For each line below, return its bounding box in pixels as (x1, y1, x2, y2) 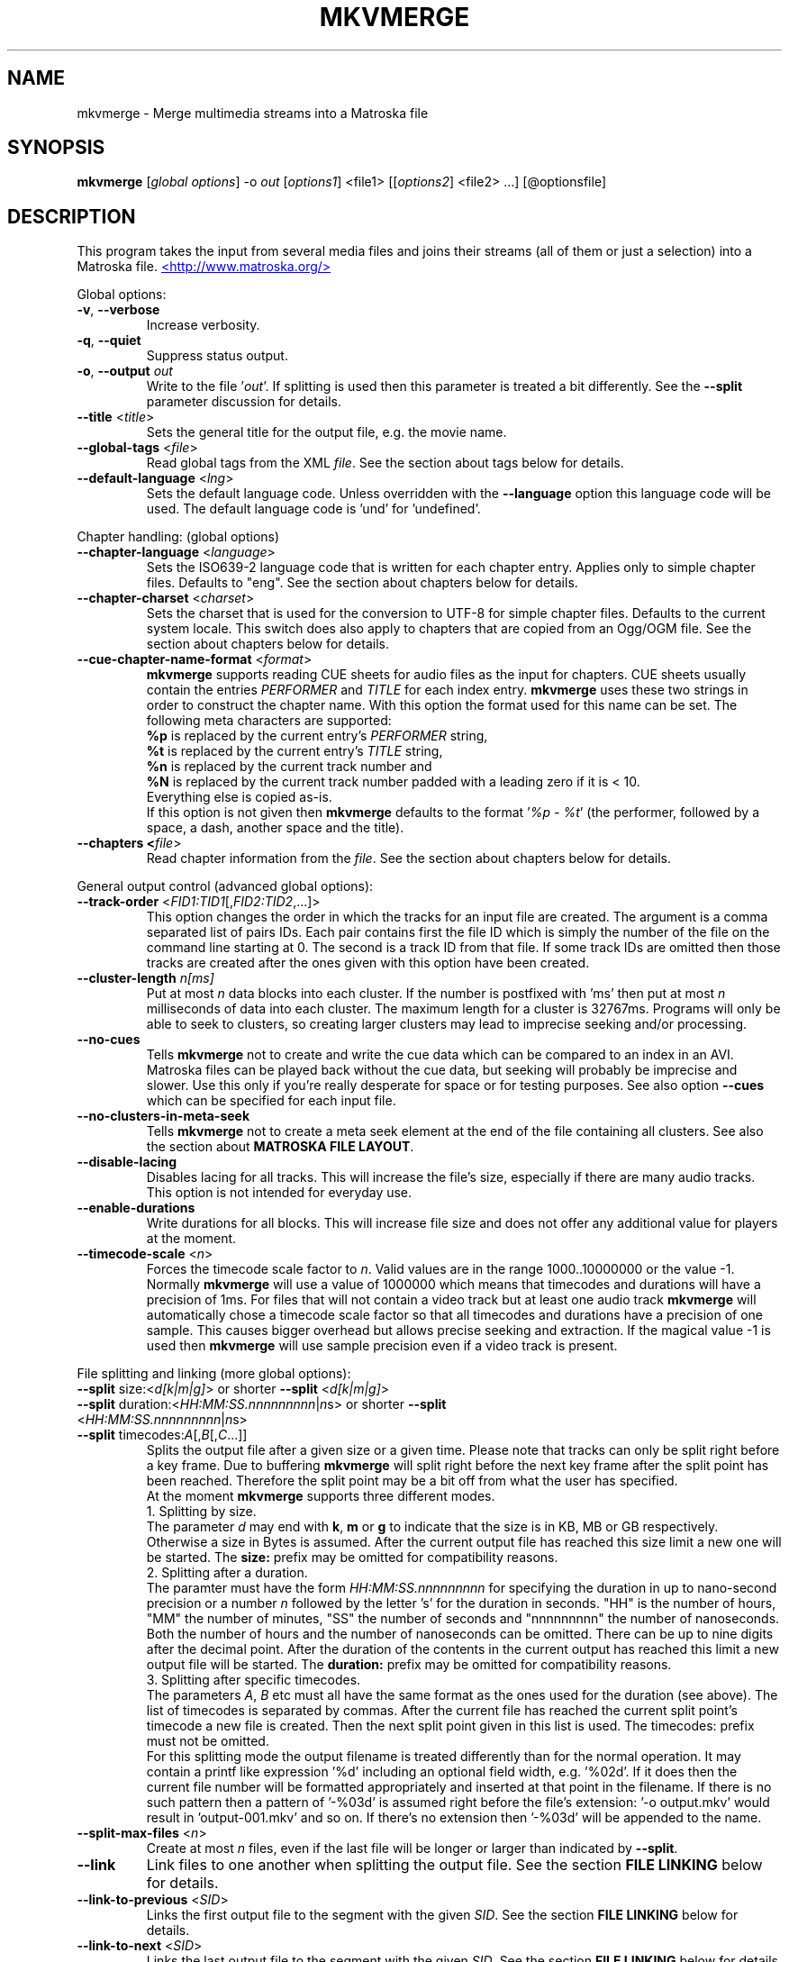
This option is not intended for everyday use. (146, 1185, 413, 1201)
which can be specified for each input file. (146, 1093, 396, 1109)
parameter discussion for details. (146, 394, 341, 410)
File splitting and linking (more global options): (77, 1366, 351, 1382)
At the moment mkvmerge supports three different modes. (146, 1488, 495, 1504)
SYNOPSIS (7, 136, 105, 159)
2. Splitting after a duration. (146, 1565, 308, 1581)
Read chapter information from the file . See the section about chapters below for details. (146, 850, 671, 867)
